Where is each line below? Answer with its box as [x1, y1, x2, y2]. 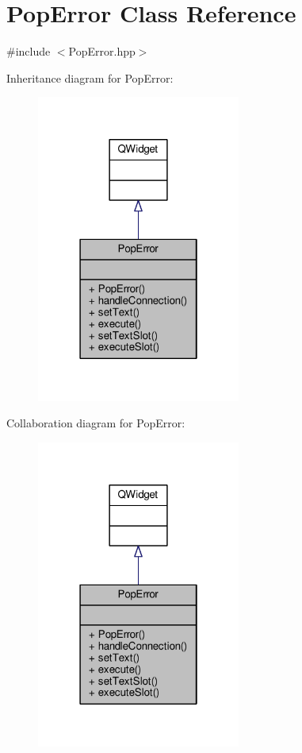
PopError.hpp [68, 43, 136, 60]
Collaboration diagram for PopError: [6, 415, 185, 431]
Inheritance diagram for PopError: [6, 69, 174, 86]
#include [6, 43, 51, 60]
